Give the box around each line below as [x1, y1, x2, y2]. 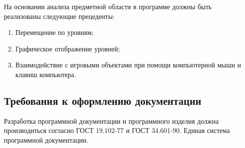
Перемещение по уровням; [15, 27, 94, 37]
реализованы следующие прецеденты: [4, 11, 115, 21]
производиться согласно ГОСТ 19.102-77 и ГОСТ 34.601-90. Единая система [4, 125, 230, 135]
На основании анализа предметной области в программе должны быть [4, 1, 212, 11]
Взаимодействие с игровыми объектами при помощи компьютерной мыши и [15, 60, 241, 70]
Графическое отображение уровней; [15, 43, 120, 53]
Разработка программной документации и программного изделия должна [4, 115, 219, 126]
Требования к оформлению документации [4, 93, 201, 108]
